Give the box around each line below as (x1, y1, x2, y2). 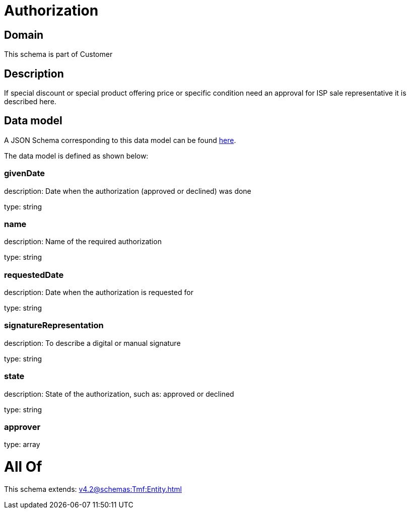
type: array (4, 440, 40, 449)
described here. (4, 97, 56, 106)
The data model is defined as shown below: (4, 151, 149, 160)
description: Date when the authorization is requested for (4, 288, 193, 297)
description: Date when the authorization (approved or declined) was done (4, 186, 251, 195)
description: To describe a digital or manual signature (4, 338, 181, 347)
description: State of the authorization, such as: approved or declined (4, 389, 234, 398)
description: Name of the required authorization (4, 237, 162, 246)
